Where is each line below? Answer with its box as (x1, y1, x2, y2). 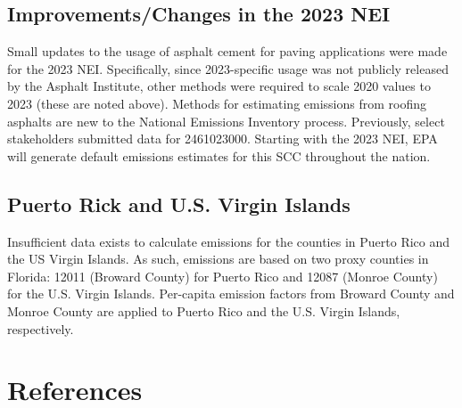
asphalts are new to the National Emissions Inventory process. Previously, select (7, 111, 445, 130)
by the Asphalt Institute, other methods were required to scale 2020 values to (7, 77, 431, 95)
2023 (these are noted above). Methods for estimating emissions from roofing (7, 94, 426, 112)
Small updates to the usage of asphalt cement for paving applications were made (7, 42, 448, 61)
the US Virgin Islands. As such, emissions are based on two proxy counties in (7, 249, 429, 268)
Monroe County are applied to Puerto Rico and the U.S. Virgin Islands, (7, 301, 400, 320)
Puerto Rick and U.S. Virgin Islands (7, 190, 351, 217)
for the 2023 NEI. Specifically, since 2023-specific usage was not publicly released (7, 59, 449, 78)
